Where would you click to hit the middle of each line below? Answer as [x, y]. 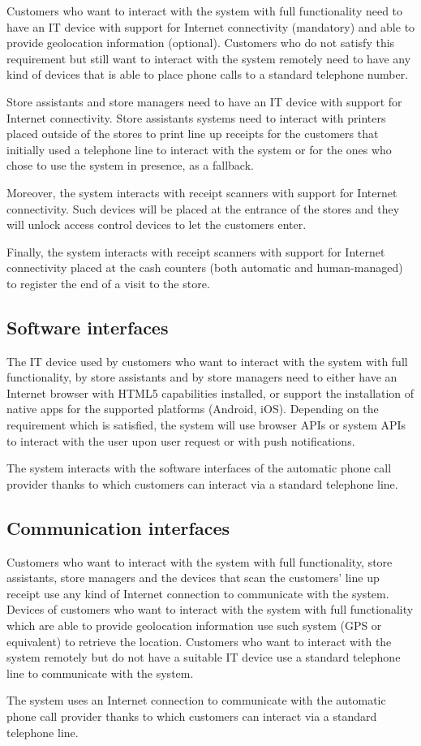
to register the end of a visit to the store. [108, 283]
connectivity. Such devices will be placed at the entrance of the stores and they [203, 208]
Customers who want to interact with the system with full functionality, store [200, 561]
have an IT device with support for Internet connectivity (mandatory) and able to [211, 26]
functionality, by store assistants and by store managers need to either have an [202, 377]
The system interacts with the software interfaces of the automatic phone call [199, 468]
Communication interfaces [118, 527]
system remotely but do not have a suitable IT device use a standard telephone [204, 657]
